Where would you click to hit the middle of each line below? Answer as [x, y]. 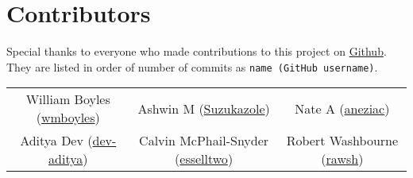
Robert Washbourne [342, 141]
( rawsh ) [342, 159]
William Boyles [68, 99]
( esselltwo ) [204, 159]
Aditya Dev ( [56, 141]
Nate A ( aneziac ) [342, 108]
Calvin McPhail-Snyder [204, 141]
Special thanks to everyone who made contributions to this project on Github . [197, 51]
